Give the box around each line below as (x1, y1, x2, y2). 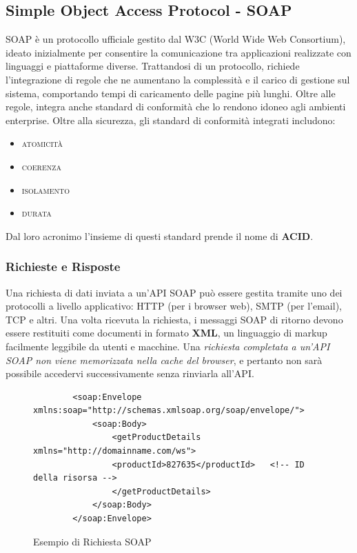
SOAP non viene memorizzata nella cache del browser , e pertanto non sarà (6, 352, 323, 367)
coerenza (21, 159, 61, 173)
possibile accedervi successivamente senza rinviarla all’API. (6, 366, 254, 381)
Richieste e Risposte (6, 258, 121, 275)
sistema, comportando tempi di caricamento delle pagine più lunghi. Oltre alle (6, 86, 336, 100)
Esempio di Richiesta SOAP (33, 534, 152, 548)
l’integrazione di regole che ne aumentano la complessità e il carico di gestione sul (6, 72, 350, 86)
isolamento (21, 182, 70, 197)
